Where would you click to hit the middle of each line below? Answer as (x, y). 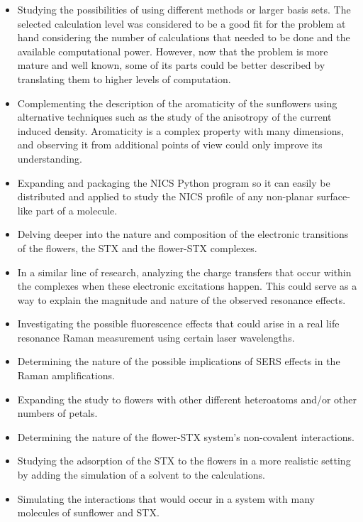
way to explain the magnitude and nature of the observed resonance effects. (181, 299)
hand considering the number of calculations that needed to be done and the (184, 37)
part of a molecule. (77, 210)
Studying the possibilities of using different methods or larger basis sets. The (184, 9)
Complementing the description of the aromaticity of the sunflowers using (177, 103)
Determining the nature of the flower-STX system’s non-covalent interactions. (186, 436)
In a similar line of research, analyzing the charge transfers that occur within (184, 272)
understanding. (50, 158)
